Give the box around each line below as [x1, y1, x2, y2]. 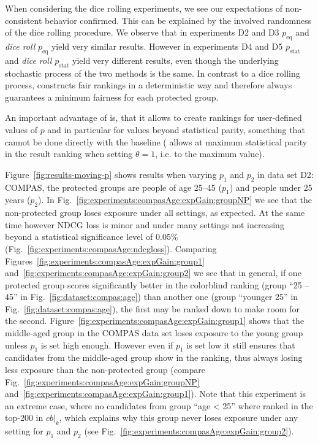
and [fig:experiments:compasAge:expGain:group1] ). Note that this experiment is [5, 387, 306, 400]
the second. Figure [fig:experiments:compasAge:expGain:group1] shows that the [5, 314, 305, 327]
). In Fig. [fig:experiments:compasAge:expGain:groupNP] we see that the [38, 193, 312, 206]
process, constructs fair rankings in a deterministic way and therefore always [5, 79, 292, 91]
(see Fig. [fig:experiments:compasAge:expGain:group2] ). [84, 425, 294, 437]
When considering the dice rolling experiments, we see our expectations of [5, 2, 283, 14]
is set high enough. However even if [40, 338, 173, 351]
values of [5, 123, 37, 136]
